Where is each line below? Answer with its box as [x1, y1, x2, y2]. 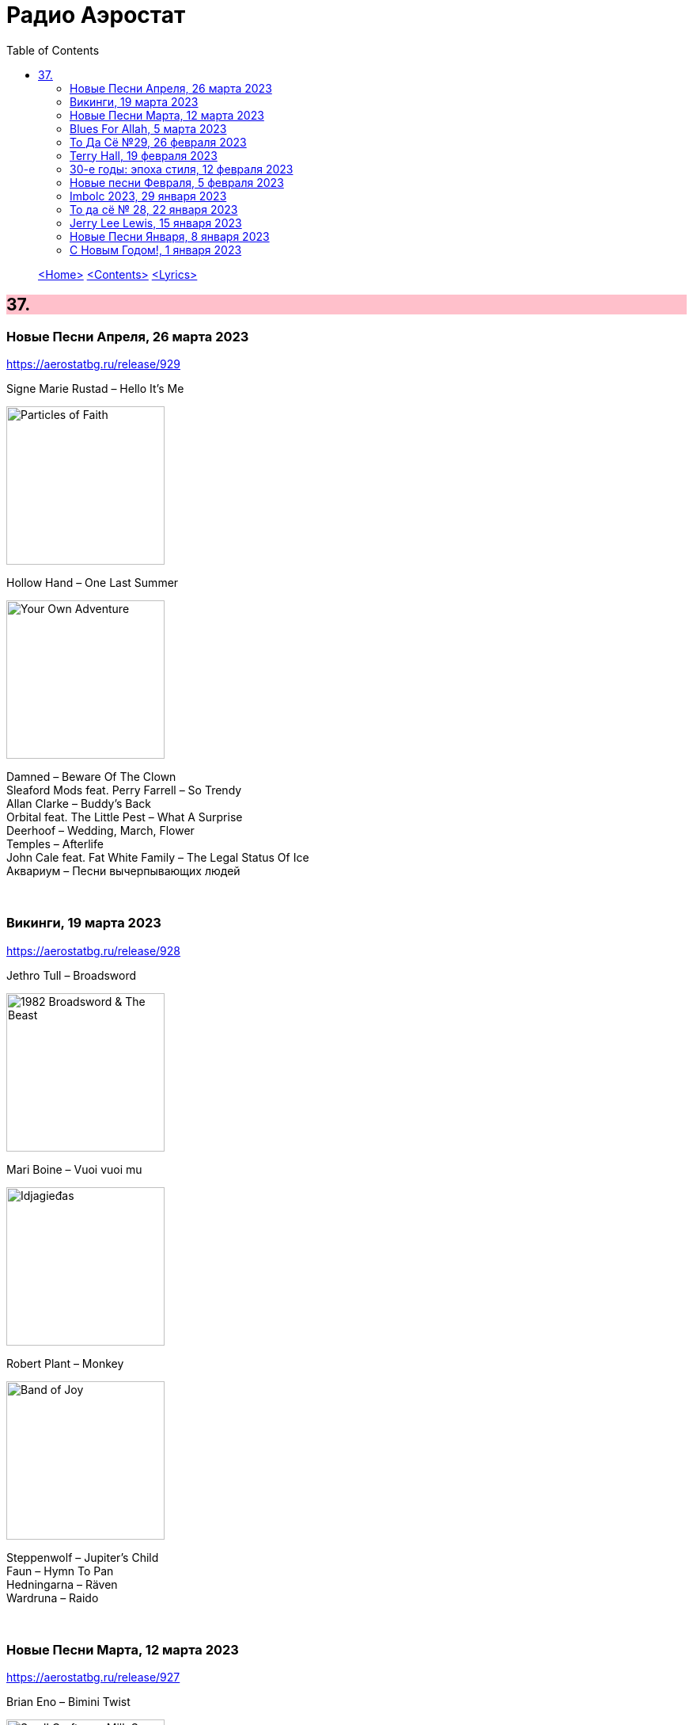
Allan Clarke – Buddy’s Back [6, 796, 152, 810]
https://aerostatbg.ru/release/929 [6, 356, 181, 371]
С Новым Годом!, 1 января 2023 [70, 242, 242, 257]
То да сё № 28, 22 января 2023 [70, 202, 238, 216]
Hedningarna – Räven [6, 1577, 118, 1591]
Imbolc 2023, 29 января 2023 [70, 188, 227, 203]
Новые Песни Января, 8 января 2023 [70, 229, 270, 243]
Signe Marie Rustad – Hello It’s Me [6, 381, 184, 395]
